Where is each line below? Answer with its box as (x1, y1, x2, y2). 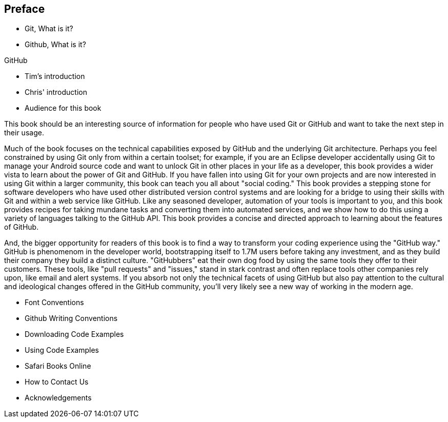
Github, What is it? (25, 40, 86, 49)
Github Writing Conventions (25, 314, 118, 323)
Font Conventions (25, 298, 84, 307)
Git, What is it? (25, 24, 73, 33)
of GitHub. (4, 223, 39, 232)
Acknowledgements (25, 393, 92, 403)
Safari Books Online (25, 361, 91, 371)
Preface (4, 3, 45, 15)
